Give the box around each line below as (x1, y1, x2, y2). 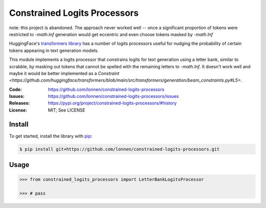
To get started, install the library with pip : (9, 133, 93, 139)
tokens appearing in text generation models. (9, 47, 99, 53)
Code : (9, 86, 22, 92)
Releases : (9, 100, 30, 106)
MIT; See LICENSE (48, 107, 86, 113)
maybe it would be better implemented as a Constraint (9, 70, 120, 76)
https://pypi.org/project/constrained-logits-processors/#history (48, 100, 177, 106)
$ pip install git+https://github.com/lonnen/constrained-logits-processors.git (19, 146, 220, 152)
